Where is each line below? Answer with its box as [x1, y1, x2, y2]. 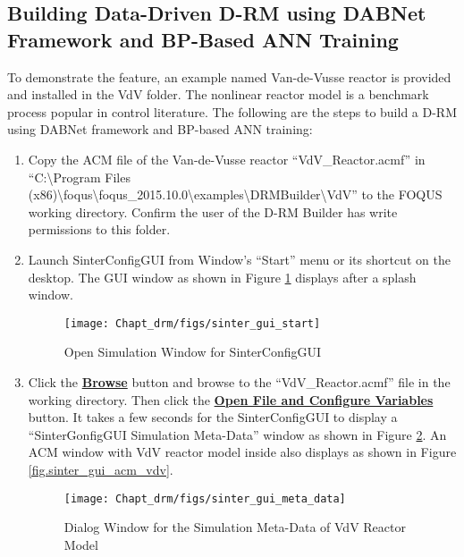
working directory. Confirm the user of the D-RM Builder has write [28, 202, 398, 221]
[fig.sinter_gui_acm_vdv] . [28, 460, 173, 478]
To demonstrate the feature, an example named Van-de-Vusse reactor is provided [7, 67, 451, 86]
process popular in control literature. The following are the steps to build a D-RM [7, 102, 458, 121]
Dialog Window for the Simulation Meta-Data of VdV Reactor [63, 518, 406, 536]
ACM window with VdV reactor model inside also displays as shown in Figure [28, 443, 457, 461]
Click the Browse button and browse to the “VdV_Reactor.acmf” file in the [28, 372, 451, 391]
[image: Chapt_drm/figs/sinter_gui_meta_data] [63, 492, 346, 505]
